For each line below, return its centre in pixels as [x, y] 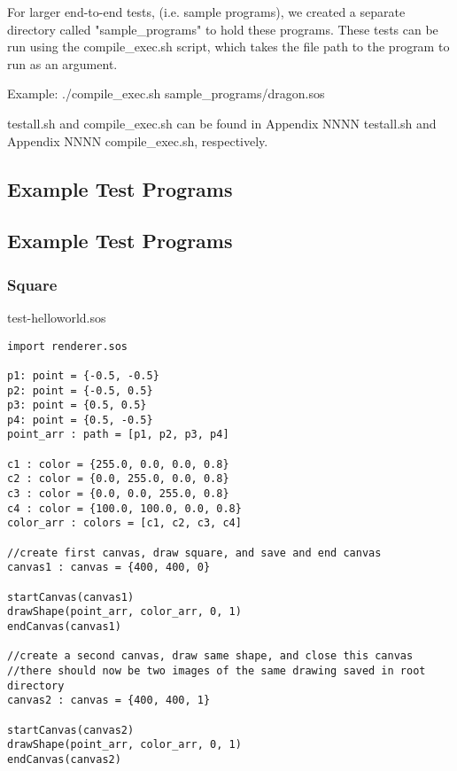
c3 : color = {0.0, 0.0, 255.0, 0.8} [118, 494]
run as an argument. [62, 63]
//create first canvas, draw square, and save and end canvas [194, 553]
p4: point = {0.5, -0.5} [80, 420]
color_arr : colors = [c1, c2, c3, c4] [124, 523]
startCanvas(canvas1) [71, 597]
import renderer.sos [68, 346]
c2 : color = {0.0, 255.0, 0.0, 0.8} [118, 479]
